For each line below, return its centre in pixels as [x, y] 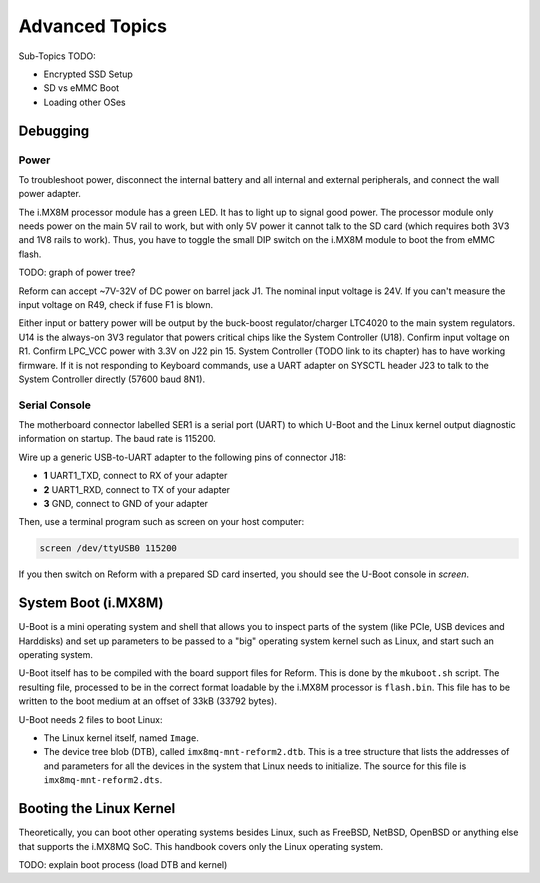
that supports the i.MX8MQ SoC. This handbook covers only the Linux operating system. [201, 846]
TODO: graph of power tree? [77, 272]
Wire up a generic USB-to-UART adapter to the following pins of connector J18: [182, 457]
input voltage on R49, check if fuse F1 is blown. [116, 304]
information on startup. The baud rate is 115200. [117, 439]
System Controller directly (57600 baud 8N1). [111, 379]
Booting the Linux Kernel [97, 808]
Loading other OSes [84, 102]
